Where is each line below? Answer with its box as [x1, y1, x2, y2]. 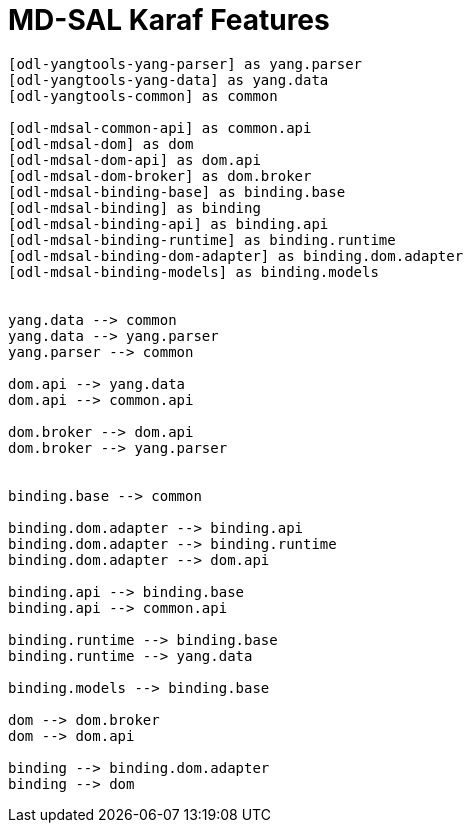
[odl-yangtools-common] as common [8, 87, 278, 104]
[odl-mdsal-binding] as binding [8, 199, 261, 216]
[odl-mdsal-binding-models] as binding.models [8, 263, 379, 280]
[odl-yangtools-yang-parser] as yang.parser [8, 55, 363, 72]
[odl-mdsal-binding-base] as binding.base [8, 183, 346, 200]
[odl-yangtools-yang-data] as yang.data [8, 71, 329, 88]
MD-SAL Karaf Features [8, 3, 330, 37]
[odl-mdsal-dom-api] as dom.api [8, 151, 261, 168]
